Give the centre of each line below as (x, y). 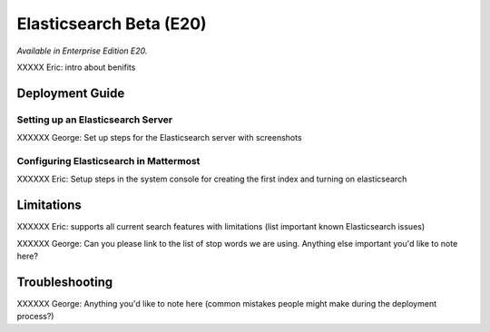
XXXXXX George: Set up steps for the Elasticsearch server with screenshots (160, 138)
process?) (35, 317)
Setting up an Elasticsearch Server (94, 120)
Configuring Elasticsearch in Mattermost (108, 161)
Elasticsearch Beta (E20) (112, 24)
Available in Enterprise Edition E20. (82, 51)
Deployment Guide (71, 93)
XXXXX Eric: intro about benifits (76, 67)
